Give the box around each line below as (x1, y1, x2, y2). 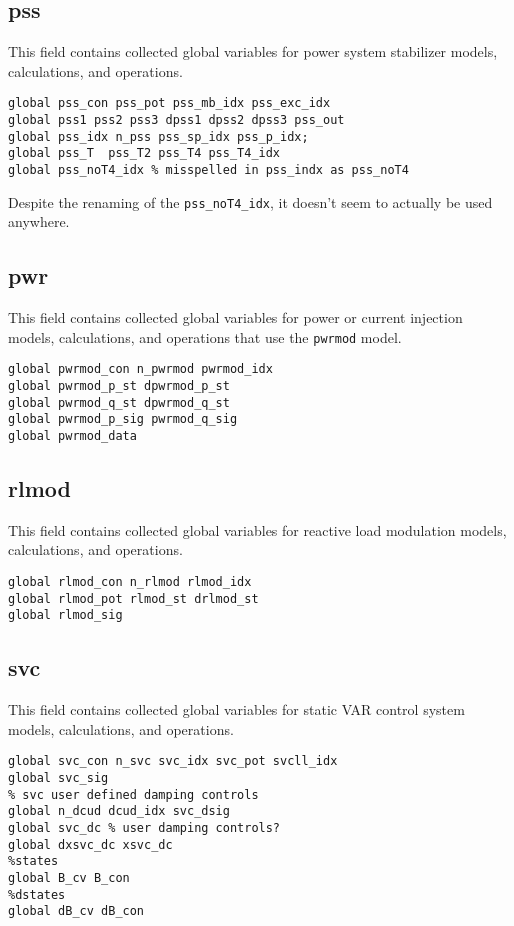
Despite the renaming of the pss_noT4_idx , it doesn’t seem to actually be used (8, 191, 493, 212)
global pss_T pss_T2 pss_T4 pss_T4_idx (8, 146, 281, 161)
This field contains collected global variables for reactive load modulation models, (8, 519, 507, 540)
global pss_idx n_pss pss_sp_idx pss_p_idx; (8, 129, 309, 144)
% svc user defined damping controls (8, 787, 259, 802)
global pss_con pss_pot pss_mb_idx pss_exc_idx (8, 96, 331, 111)
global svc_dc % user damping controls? (8, 821, 281, 836)
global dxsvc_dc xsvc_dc (8, 837, 173, 852)
